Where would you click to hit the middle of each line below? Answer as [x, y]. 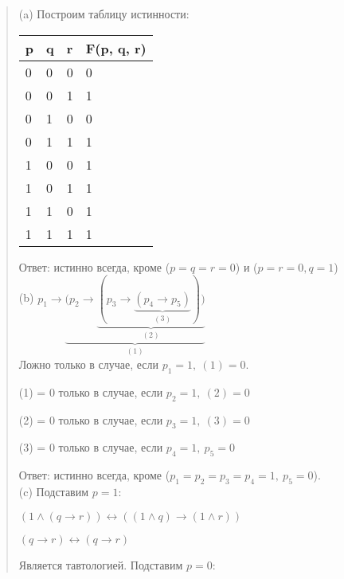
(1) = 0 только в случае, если [91, 391]
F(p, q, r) [116, 48]
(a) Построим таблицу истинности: [104, 14]
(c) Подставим [54, 491]
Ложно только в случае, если [89, 364]
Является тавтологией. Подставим [101, 564]
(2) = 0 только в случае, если [91, 419]
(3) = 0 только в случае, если [91, 447]
